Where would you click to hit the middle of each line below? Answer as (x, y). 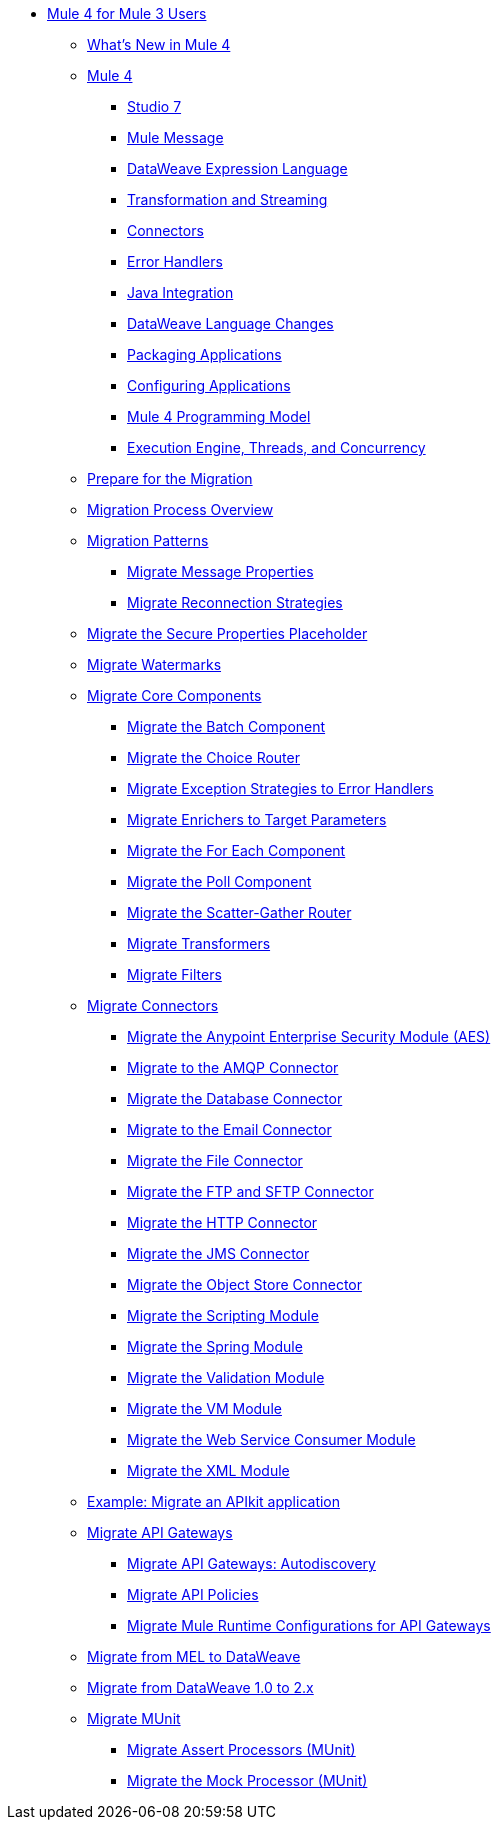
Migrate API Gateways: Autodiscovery (251, 1563)
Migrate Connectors (153, 1005)
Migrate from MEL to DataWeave (194, 1656)
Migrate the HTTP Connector (222, 1222)
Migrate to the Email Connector (229, 1129)
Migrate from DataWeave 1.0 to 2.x (200, 1687)
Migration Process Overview (180, 509)
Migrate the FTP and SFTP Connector (250, 1191)
